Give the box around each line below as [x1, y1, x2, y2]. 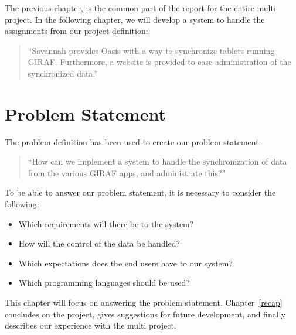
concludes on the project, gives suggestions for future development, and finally [5, 307, 285, 320]
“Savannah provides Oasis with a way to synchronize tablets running [28, 44, 275, 56]
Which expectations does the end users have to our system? [18, 257, 233, 269]
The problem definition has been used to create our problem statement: [5, 135, 261, 148]
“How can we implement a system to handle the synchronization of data [28, 155, 287, 167]
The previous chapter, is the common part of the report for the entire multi [5, 2, 276, 13]
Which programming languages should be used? [18, 276, 190, 289]
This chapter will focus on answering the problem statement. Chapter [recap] [5, 296, 283, 309]
